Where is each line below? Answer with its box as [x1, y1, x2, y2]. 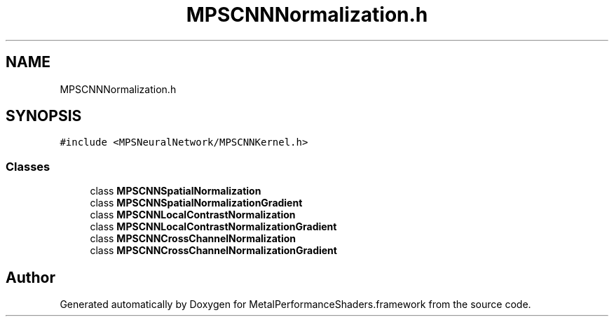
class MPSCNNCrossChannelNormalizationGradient [90, 244, 337, 257]
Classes [6, 159, 50, 174]
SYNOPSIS [6, 107, 82, 125]
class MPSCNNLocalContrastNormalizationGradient [90, 220, 337, 233]
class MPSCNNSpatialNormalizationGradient [90, 197, 303, 209]
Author [6, 268, 55, 286]
